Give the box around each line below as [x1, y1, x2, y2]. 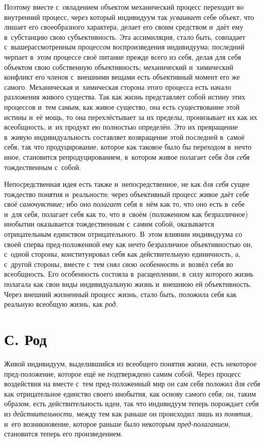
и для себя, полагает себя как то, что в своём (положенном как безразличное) [4, 208, 248, 219]
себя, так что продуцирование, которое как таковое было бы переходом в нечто [4, 141, 252, 152]
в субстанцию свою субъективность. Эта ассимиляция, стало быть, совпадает [4, 31, 246, 42]
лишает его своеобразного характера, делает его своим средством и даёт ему [4, 21, 244, 32]
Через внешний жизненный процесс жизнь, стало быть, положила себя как [4, 288, 236, 299]
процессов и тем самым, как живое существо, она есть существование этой [4, 101, 240, 112]
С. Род [4, 329, 47, 349]
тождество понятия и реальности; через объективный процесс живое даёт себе [4, 188, 249, 199]
